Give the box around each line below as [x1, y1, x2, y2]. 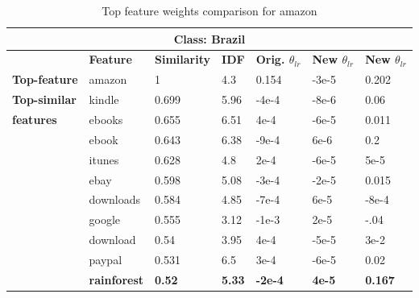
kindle [89, 91, 119, 108]
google [89, 211, 121, 228]
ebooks [89, 110, 123, 127]
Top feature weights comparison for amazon [102, 2, 317, 19]
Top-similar [12, 91, 77, 108]
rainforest [89, 271, 144, 288]
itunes [89, 151, 119, 168]
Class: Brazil [173, 30, 246, 47]
